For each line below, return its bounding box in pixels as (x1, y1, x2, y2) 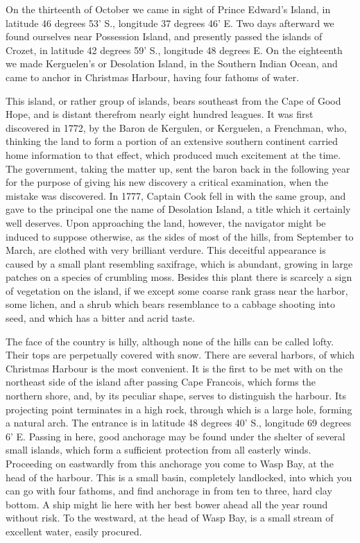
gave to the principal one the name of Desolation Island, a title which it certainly (6, 202, 351, 216)
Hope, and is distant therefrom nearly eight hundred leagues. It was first (6, 107, 314, 121)
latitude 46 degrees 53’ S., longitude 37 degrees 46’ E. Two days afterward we (6, 15, 334, 30)
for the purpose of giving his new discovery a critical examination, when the (6, 175, 329, 189)
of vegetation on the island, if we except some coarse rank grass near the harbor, (6, 283, 348, 298)
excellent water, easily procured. (6, 524, 142, 538)
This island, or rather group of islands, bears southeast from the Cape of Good (6, 93, 341, 107)
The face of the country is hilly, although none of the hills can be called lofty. (6, 334, 334, 348)
